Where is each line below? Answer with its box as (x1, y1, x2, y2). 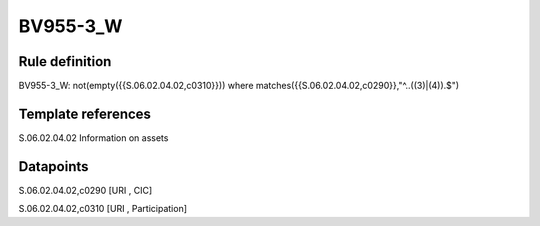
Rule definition (18, 53, 112, 70)
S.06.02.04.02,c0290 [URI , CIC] (18, 184, 153, 196)
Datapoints (18, 158, 89, 175)
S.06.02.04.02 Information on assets (18, 131, 169, 144)
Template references (18, 105, 152, 122)
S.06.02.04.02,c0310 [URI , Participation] (18, 203, 188, 215)
